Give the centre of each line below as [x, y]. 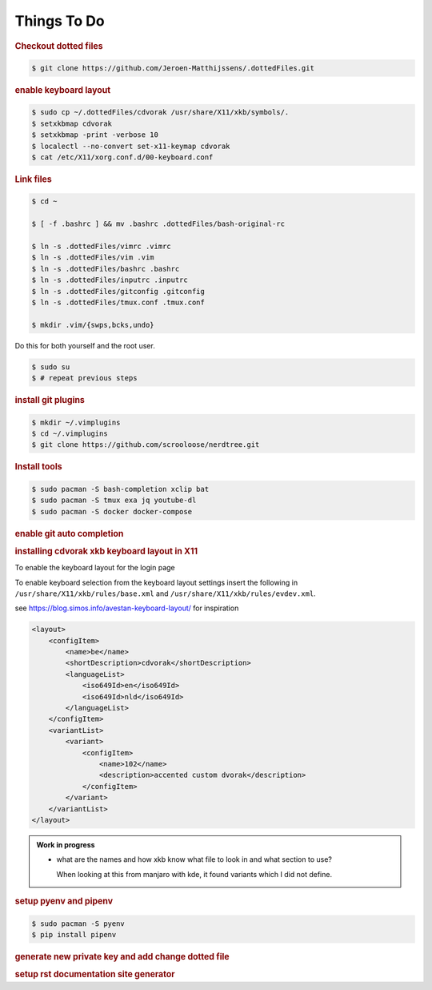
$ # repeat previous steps [84, 378]
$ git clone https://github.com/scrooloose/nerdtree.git [146, 445]
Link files [33, 179]
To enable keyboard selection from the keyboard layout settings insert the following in [156, 582]
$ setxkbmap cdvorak [72, 123]
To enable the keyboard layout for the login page [95, 568]
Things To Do [60, 21]
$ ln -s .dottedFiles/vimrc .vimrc [101, 247]
